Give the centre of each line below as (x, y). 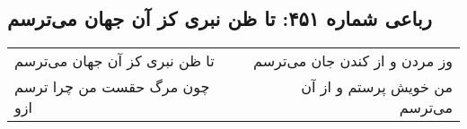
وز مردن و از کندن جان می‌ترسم (353, 61)
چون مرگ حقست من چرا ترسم (112, 87)
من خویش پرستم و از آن (377, 87)
